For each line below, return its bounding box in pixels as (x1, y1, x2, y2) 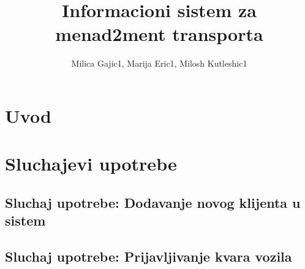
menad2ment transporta (55, 21, 263, 46)
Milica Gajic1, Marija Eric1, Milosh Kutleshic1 (71, 57, 247, 70)
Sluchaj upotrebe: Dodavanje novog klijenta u (5, 193, 301, 212)
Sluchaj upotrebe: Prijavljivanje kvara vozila (5, 247, 292, 266)
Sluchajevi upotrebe (5, 151, 177, 176)
